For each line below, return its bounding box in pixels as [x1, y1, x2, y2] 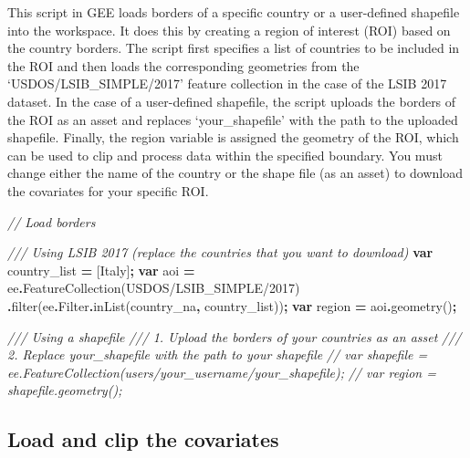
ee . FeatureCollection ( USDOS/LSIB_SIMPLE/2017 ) [7, 278, 300, 297]
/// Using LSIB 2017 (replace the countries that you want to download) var [7, 243, 433, 262]
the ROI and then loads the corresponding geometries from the [7, 56, 360, 75]
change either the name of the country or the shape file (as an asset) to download [7, 163, 463, 182]
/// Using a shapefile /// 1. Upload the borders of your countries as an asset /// [7, 327, 462, 346]
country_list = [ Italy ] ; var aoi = [7, 260, 195, 279]
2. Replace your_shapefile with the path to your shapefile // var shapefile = [7, 345, 428, 364]
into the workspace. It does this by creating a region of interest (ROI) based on [7, 20, 451, 39]
